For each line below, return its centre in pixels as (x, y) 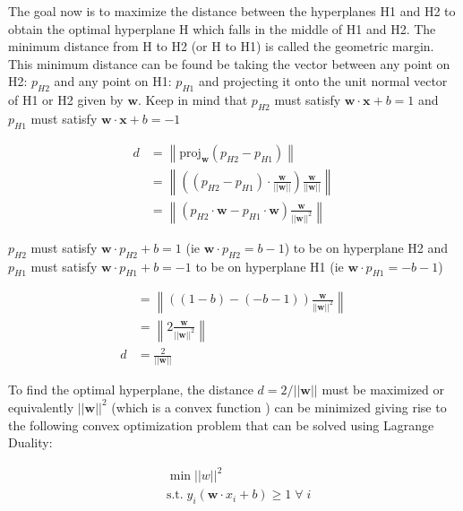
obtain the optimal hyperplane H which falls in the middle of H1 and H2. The (222, 28)
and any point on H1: (113, 81)
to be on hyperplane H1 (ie (270, 266)
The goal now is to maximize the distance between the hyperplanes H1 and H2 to (232, 11)
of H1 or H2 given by (66, 100)
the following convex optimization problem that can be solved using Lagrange (221, 424)
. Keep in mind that (193, 100)
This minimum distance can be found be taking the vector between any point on (229, 63)
